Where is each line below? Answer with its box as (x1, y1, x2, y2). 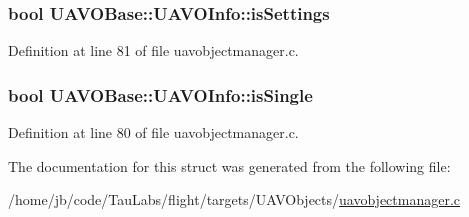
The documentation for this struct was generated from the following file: (8, 155, 451, 176)
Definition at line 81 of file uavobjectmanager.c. (8, 40, 299, 61)
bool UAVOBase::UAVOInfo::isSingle (8, 82, 313, 107)
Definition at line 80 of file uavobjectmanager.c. (8, 122, 299, 143)
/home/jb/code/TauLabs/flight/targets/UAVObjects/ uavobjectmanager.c (8, 189, 461, 210)
